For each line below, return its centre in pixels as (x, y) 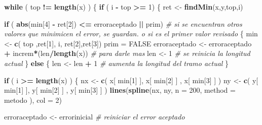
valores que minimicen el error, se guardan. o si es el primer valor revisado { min (131, 34)
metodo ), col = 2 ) (33, 100)
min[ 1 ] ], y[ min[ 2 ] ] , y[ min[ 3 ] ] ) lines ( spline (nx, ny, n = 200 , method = (120, 90)
